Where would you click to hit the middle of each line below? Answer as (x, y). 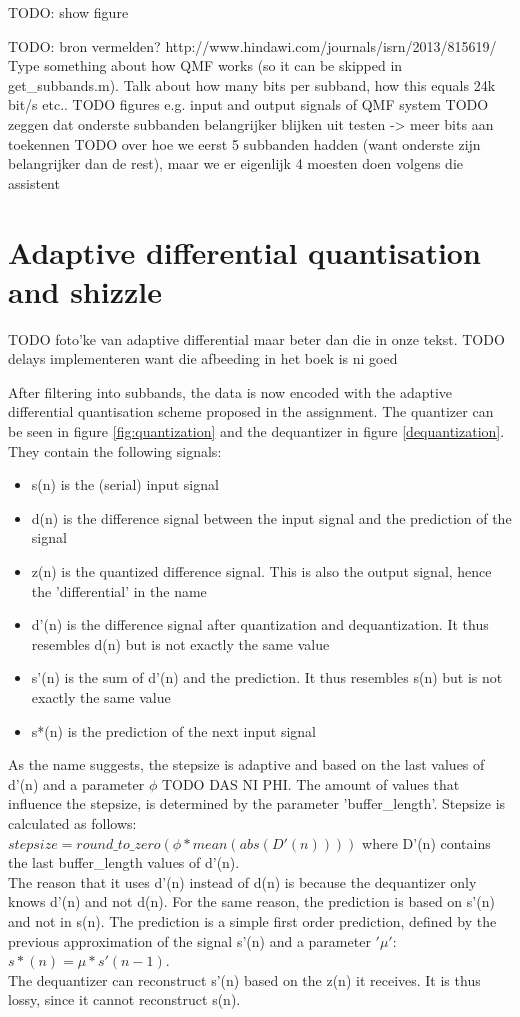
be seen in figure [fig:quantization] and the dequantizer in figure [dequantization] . (256, 431)
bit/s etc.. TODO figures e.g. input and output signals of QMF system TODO (248, 104)
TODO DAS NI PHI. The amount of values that (310, 783)
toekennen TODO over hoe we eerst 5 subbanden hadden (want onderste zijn (244, 143)
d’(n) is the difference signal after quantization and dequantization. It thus (260, 624)
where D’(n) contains (426, 842)
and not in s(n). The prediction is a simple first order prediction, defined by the (252, 920)
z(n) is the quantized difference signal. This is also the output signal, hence (261, 571)
